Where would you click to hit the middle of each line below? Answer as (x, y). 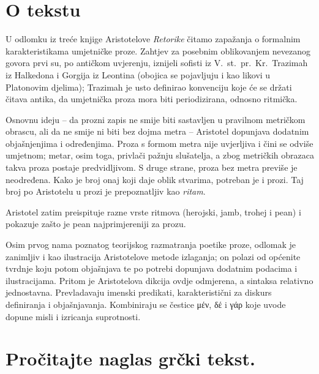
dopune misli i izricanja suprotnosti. (73, 316)
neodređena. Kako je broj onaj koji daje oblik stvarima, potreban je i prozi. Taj (155, 179)
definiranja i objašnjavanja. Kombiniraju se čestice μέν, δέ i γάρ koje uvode (146, 304)
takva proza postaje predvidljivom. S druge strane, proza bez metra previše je (152, 167)
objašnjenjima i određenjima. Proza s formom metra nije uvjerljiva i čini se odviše (159, 143)
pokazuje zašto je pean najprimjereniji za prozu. (96, 224)
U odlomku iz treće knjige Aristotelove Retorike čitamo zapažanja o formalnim (153, 39)
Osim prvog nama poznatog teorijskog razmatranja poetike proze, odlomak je (151, 245)
